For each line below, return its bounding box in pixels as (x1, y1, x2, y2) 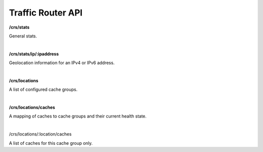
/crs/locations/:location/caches (9, 131, 72, 137)
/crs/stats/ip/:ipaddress (9, 51, 59, 57)
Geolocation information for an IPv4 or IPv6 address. (9, 60, 115, 66)
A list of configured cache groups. (9, 86, 78, 92)
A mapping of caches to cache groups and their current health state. (9, 113, 147, 119)
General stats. (9, 33, 38, 39)
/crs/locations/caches (9, 104, 56, 110)
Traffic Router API (9, 7, 83, 18)
